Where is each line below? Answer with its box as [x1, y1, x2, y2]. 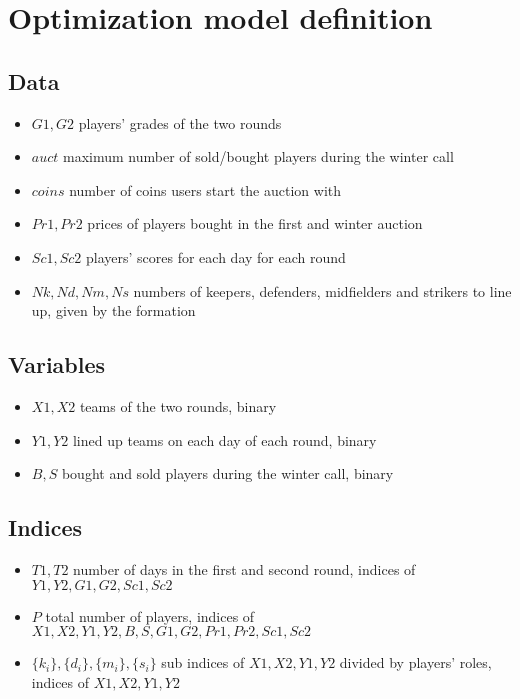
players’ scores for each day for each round [86, 246, 346, 267]
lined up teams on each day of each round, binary [72, 429, 377, 450]
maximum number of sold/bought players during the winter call [63, 146, 454, 167]
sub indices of [161, 652, 245, 673]
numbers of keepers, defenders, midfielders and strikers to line [133, 280, 512, 301]
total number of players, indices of [45, 605, 255, 626]
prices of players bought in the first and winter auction [87, 213, 423, 234]
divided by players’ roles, [339, 652, 492, 673]
